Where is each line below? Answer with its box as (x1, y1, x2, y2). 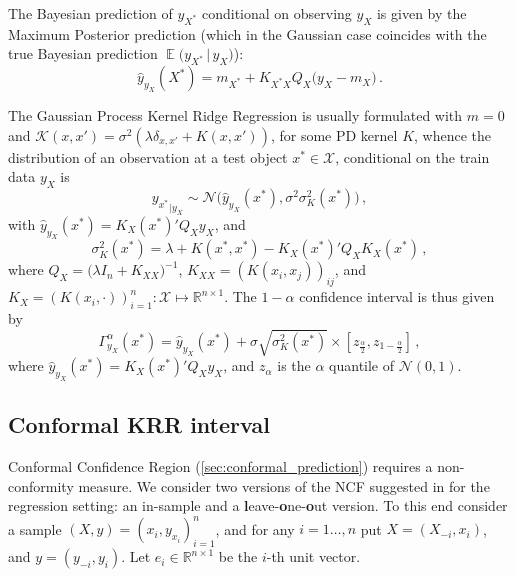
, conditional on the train (335, 146, 490, 167)
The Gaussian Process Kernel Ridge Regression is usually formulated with (8, 105, 463, 126)
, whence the (414, 124, 492, 145)
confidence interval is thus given (299, 286, 495, 307)
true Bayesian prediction (8, 43, 158, 64)
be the (218, 546, 258, 567)
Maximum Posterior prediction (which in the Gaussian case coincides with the (8, 23, 487, 44)
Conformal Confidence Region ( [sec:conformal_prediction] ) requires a (8, 456, 433, 477)
